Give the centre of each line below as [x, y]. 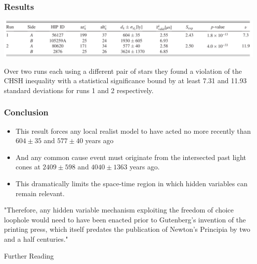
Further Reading [29, 255]
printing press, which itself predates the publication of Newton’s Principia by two [127, 229]
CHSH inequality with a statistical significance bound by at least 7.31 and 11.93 [126, 80]
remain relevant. [40, 193]
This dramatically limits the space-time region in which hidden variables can [131, 184]
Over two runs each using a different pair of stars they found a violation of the [123, 71]
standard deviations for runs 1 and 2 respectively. [79, 90]
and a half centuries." [36, 238]
